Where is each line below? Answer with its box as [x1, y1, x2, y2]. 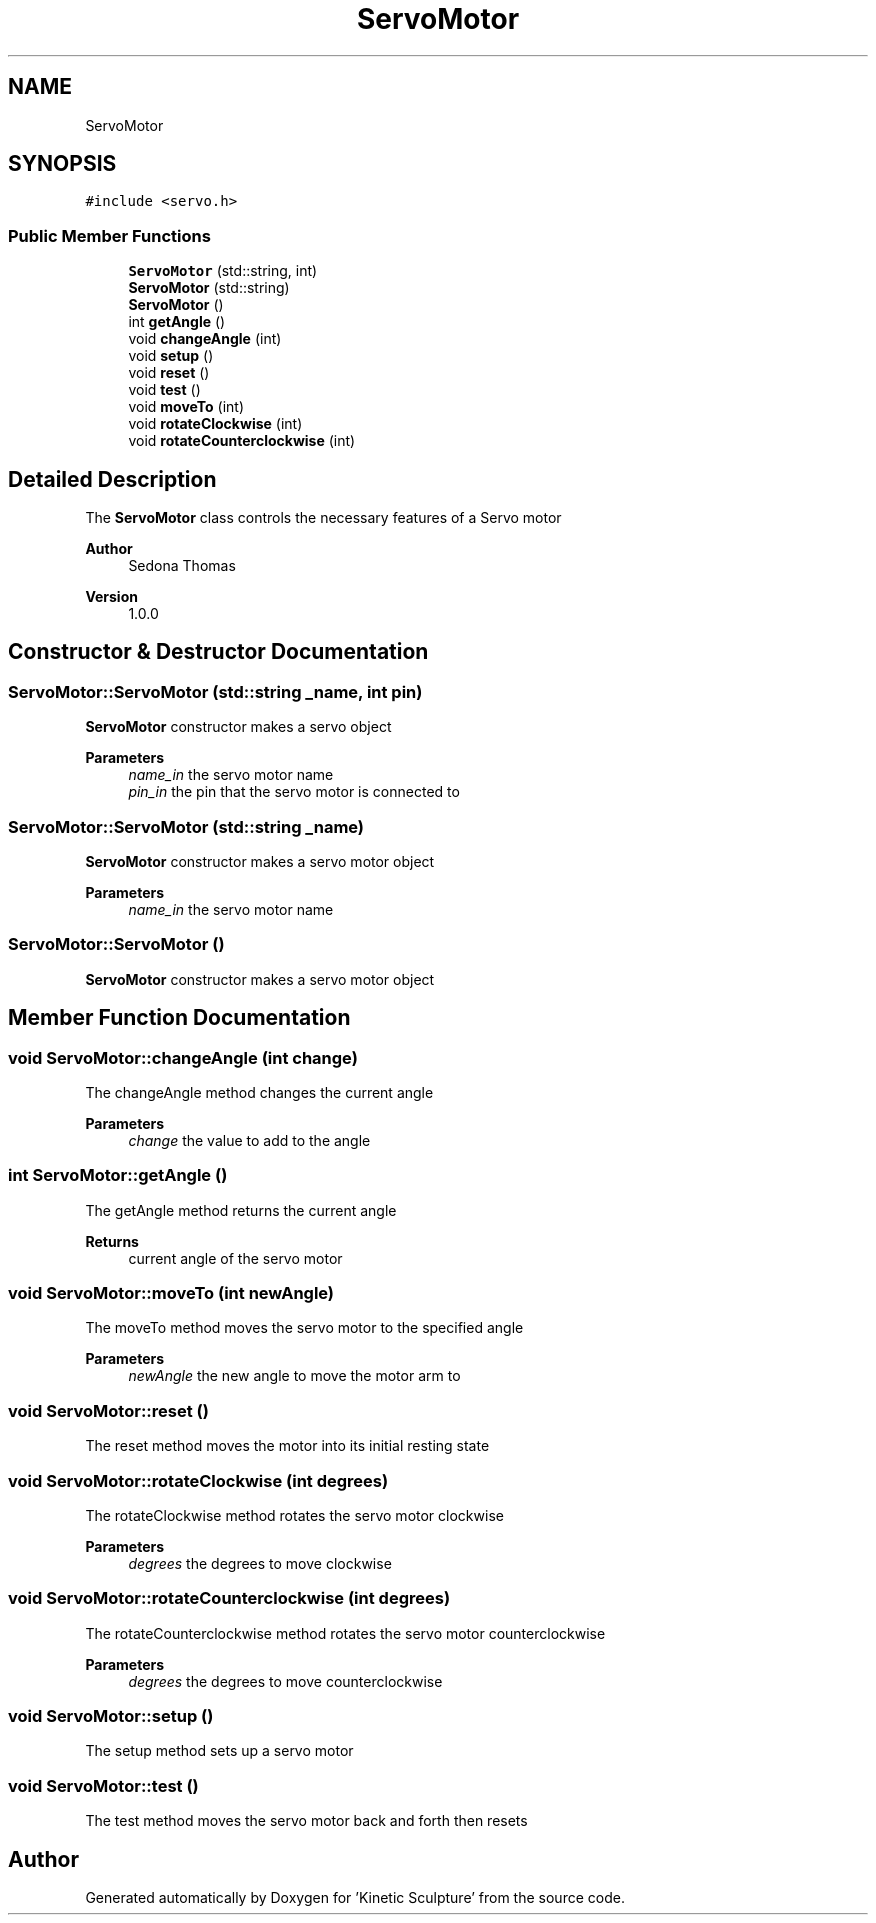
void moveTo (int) [128, 398, 245, 416]
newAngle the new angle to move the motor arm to [128, 1367, 461, 1385]
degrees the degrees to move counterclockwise [128, 1672, 443, 1690]
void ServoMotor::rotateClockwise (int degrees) [8, 1470, 389, 1491]
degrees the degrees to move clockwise [128, 1554, 392, 1572]
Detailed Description [8, 466, 217, 492]
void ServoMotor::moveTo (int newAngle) [8, 1283, 335, 1304]
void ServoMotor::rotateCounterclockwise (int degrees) [8, 1588, 451, 1609]
